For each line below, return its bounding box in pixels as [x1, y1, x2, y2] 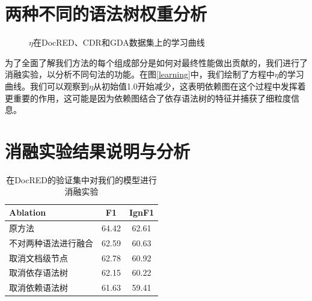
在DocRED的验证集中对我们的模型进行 [6, 173, 158, 186]
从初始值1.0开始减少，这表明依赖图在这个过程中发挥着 [93, 79, 306, 92]
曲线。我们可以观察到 [5, 79, 89, 92]
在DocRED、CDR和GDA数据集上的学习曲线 [32, 36, 205, 49]
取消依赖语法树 [9, 281, 68, 294]
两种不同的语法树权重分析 [5, 1, 207, 26]
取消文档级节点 [9, 251, 68, 264]
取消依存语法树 [9, 266, 68, 279]
